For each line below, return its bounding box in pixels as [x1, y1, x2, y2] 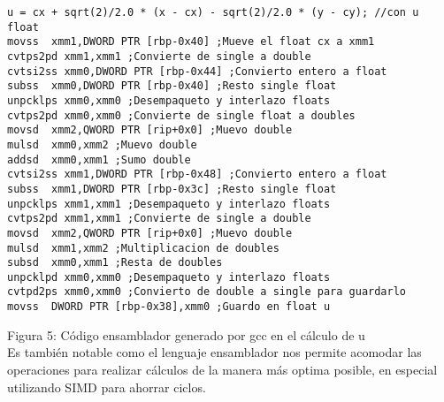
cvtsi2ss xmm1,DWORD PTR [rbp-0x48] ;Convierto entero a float [7, 168, 387, 181]
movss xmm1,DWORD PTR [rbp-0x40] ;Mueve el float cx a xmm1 [7, 35, 375, 49]
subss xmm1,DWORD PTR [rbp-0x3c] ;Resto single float [7, 182, 337, 195]
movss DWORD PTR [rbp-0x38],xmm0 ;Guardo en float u [7, 300, 331, 314]
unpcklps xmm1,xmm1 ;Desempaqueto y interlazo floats [7, 197, 331, 210]
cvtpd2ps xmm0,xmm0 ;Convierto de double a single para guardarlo [7, 285, 407, 299]
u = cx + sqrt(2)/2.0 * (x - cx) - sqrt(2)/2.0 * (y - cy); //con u [7, 6, 419, 19]
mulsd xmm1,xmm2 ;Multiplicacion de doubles [7, 241, 279, 254]
